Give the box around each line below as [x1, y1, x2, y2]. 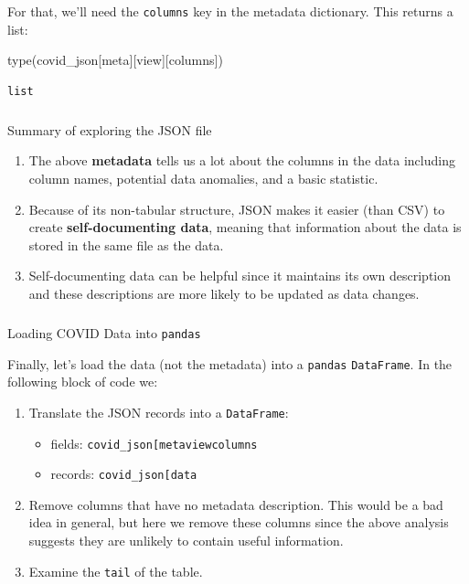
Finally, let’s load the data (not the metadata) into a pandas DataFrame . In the [7, 354, 453, 373]
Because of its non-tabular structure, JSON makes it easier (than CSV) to [28, 199, 445, 218]
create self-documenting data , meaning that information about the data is [28, 218, 462, 237]
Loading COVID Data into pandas [7, 323, 201, 342]
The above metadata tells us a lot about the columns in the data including [28, 151, 455, 170]
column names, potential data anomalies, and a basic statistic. [28, 169, 378, 187]
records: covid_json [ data [50, 464, 197, 483]
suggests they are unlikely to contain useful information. [28, 531, 344, 549]
